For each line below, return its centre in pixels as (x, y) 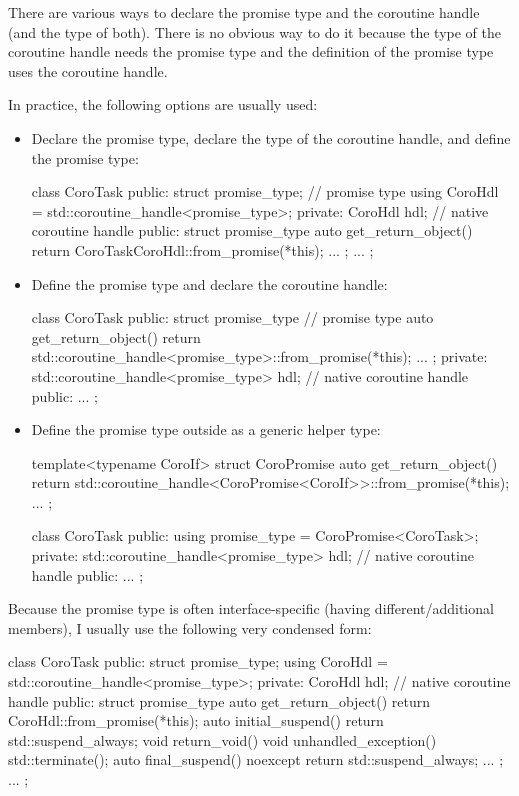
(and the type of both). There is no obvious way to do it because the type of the (254, 31)
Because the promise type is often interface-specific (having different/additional (251, 608)
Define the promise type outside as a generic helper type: (206, 429)
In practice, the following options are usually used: (163, 104)
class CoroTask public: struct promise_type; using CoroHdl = (198, 661)
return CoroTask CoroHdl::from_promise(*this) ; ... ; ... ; (202, 249)
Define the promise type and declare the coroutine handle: (209, 283)
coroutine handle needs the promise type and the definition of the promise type (251, 51)
